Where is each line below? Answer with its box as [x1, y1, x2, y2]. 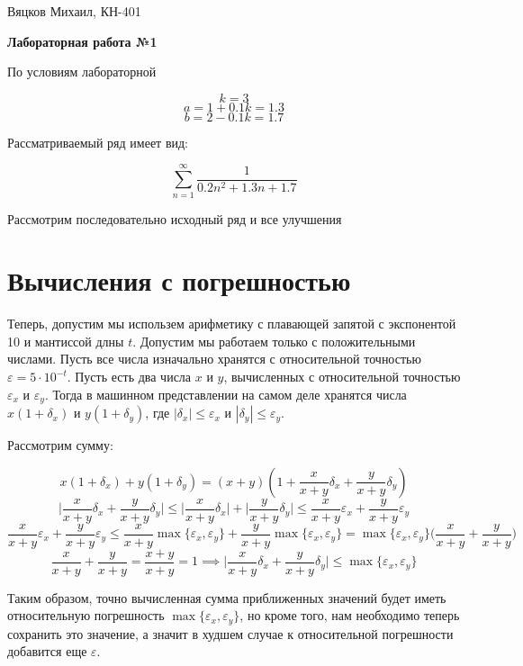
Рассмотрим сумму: [7, 436, 113, 454]
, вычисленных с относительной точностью [223, 367, 461, 385]
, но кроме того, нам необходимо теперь [239, 606, 460, 625]
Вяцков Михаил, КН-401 [7, 2, 141, 20]
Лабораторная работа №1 [7, 31, 158, 50]
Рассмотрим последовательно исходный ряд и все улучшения [7, 209, 342, 228]
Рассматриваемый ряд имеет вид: [7, 132, 188, 151]
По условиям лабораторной [7, 62, 157, 81]
